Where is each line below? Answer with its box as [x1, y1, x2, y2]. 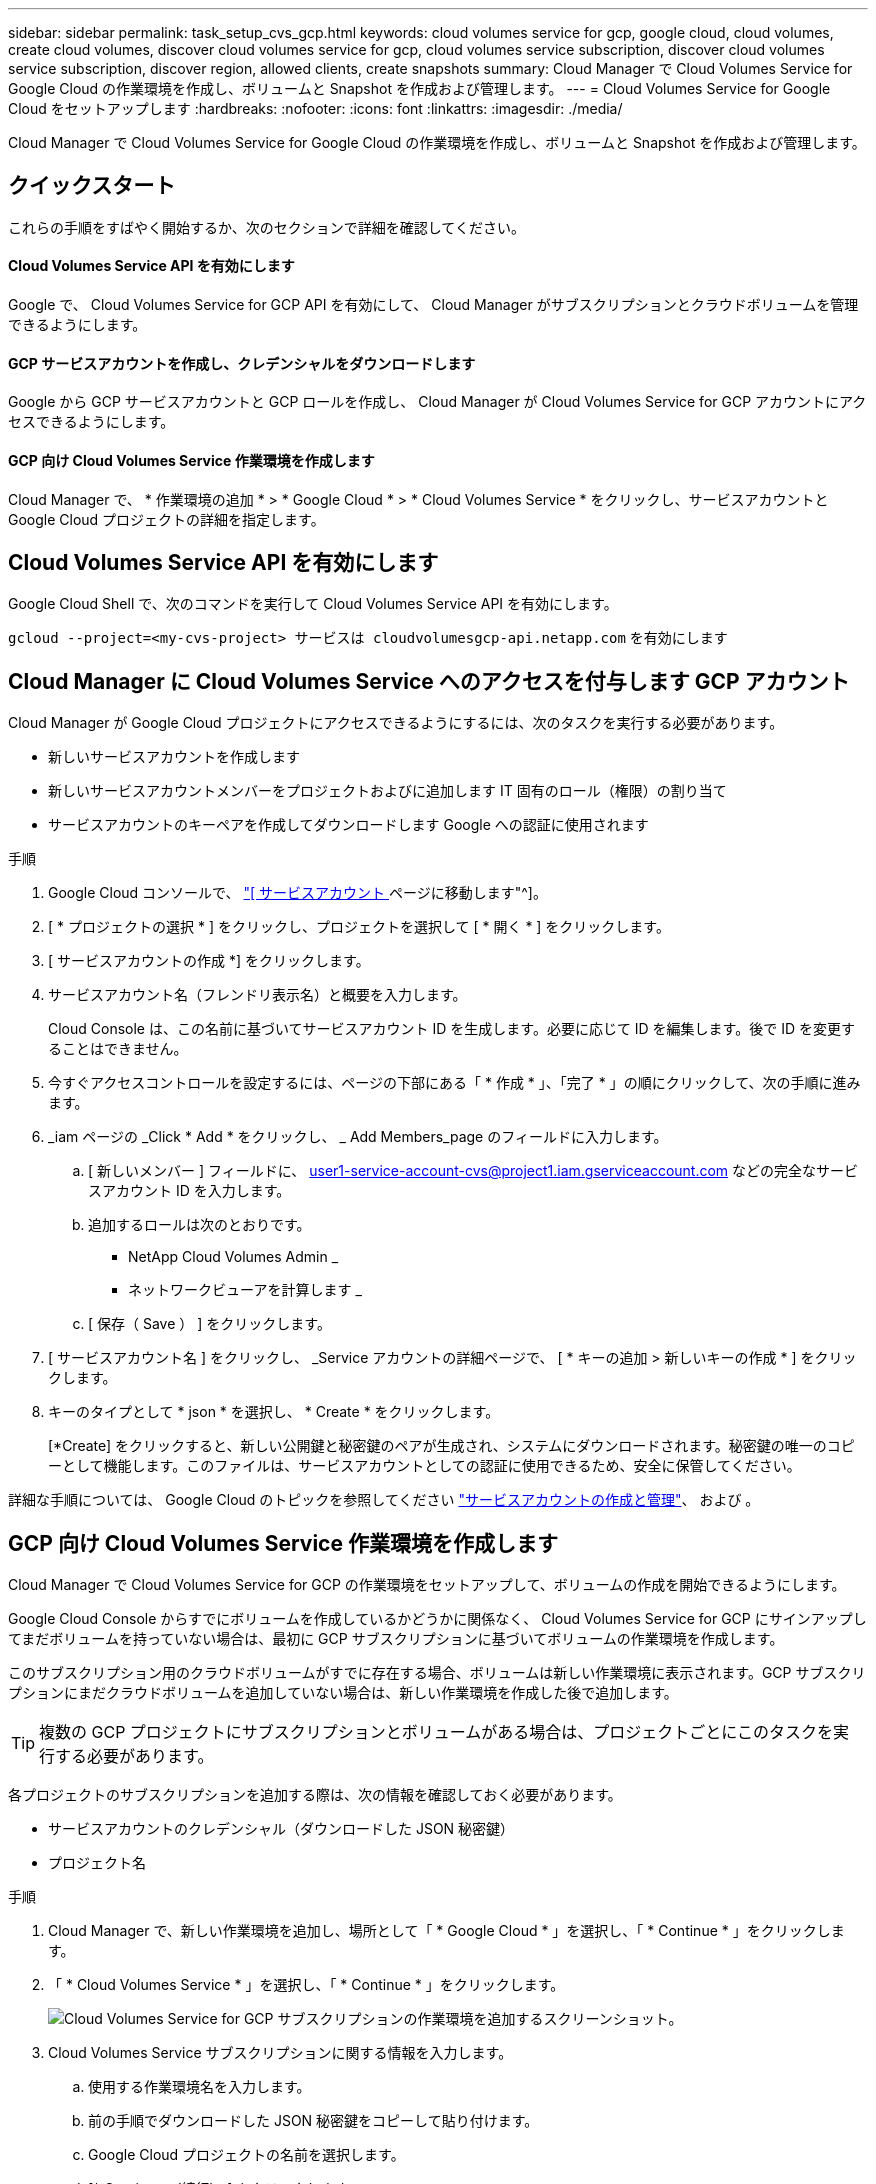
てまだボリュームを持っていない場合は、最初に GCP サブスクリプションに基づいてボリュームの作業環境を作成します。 [8, 1630, 784, 1648]
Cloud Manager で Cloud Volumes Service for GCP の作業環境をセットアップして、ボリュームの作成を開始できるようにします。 [8, 1576, 846, 1594]
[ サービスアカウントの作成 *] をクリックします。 [48, 952, 370, 970]
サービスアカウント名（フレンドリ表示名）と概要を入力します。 [48, 986, 467, 1004]
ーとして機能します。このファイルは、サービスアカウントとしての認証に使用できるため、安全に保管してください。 [48, 1457, 801, 1475]
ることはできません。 [48, 1040, 188, 1058]
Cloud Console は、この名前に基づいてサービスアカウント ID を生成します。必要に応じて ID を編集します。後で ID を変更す [48, 1020, 855, 1038]
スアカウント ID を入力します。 [88, 1182, 291, 1200]
